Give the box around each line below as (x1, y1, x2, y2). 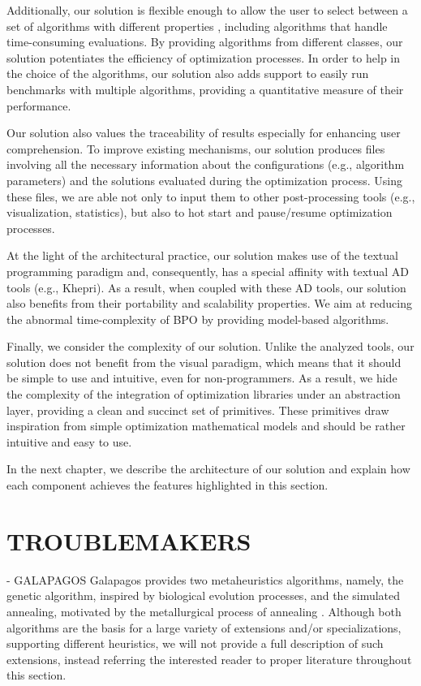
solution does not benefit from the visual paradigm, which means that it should (6, 353, 402, 370)
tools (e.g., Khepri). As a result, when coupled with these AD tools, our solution (6, 278, 406, 296)
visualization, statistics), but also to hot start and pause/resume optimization (6, 204, 393, 221)
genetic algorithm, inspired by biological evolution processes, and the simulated (6, 587, 401, 604)
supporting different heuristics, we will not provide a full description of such (6, 635, 384, 652)
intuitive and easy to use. (6, 433, 132, 450)
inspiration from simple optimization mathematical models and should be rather (6, 417, 406, 434)
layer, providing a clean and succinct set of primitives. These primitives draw (6, 401, 389, 418)
